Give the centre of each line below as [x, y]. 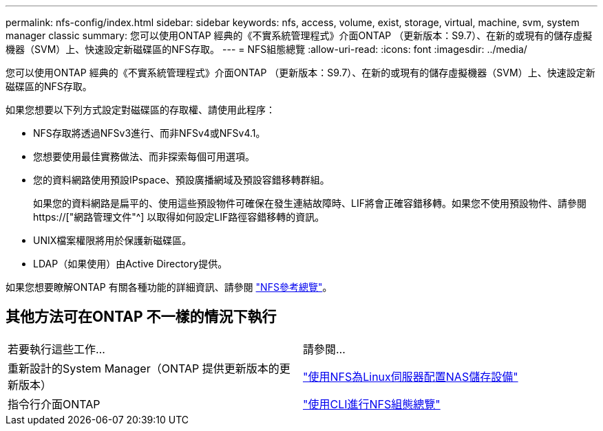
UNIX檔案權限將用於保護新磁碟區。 [113, 240]
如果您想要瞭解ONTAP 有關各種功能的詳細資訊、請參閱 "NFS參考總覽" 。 [169, 287]
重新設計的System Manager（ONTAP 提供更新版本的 [144, 368]
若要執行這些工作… [56, 349]
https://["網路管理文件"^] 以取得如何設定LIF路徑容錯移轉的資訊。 [179, 217]
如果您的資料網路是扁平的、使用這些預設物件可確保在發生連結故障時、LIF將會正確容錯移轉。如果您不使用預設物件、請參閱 [310, 203]
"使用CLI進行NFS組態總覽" [372, 404]
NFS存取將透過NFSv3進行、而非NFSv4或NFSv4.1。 [149, 133]
